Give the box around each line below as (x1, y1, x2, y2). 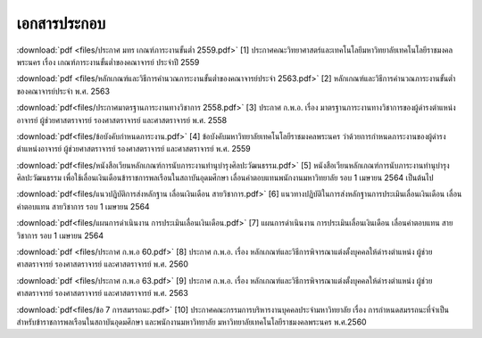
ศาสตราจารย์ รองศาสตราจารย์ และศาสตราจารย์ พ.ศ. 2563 (16, 288, 189, 299)
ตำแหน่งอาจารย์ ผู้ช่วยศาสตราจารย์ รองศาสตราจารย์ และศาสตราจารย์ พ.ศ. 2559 (16, 144, 251, 154)
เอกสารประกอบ (16, 13, 106, 33)
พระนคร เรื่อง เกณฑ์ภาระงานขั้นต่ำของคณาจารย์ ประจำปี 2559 (16, 56, 200, 67)
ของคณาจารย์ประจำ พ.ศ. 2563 (16, 86, 111, 96)
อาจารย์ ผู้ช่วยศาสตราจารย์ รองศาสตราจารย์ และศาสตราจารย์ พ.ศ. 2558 (16, 114, 228, 125)
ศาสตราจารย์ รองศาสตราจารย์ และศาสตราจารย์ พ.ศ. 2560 (16, 259, 189, 269)
